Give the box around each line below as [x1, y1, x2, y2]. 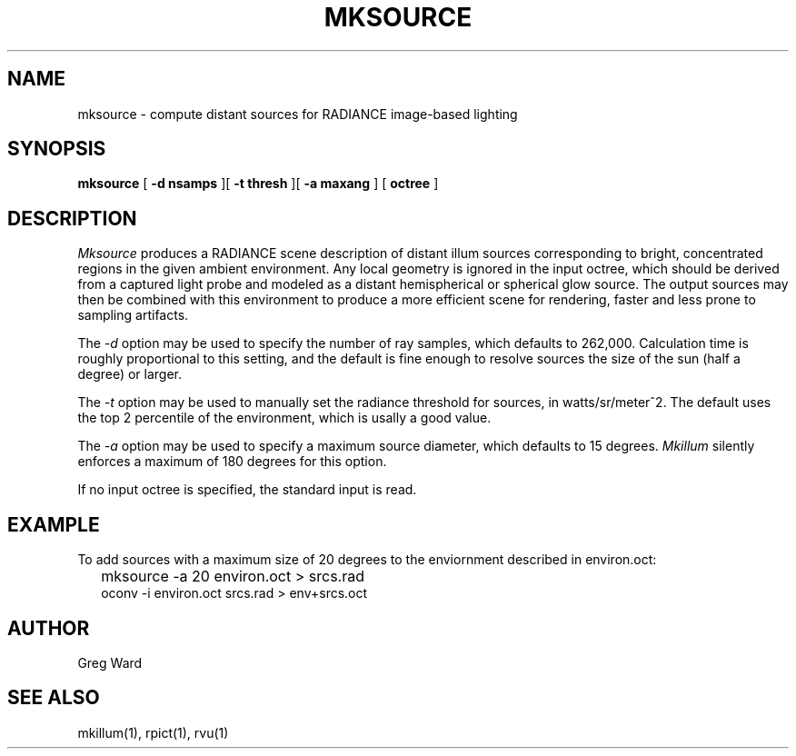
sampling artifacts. [77, 307, 189, 323]
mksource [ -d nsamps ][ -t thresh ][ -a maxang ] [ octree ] [77, 175, 439, 192]
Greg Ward [77, 654, 143, 671]
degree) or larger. [77, 366, 183, 383]
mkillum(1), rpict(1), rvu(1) [77, 724, 229, 741]
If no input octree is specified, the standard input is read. [77, 482, 417, 498]
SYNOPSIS [7, 137, 106, 161]
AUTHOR [7, 616, 90, 640]
